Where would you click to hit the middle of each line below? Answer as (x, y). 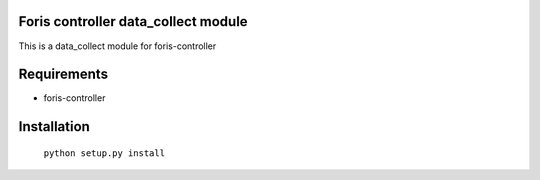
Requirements (63, 74)
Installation (54, 126)
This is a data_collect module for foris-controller (117, 46)
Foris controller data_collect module (133, 21)
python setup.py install (104, 153)
